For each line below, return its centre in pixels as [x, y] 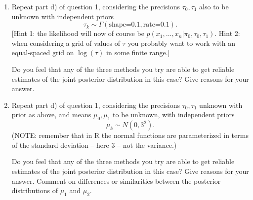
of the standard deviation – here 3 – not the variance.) [94, 145]
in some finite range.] [138, 52]
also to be [214, 6]
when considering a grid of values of [66, 43]
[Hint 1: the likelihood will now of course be [78, 33]
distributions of [35, 190]
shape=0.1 [125, 25]
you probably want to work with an [181, 43]
